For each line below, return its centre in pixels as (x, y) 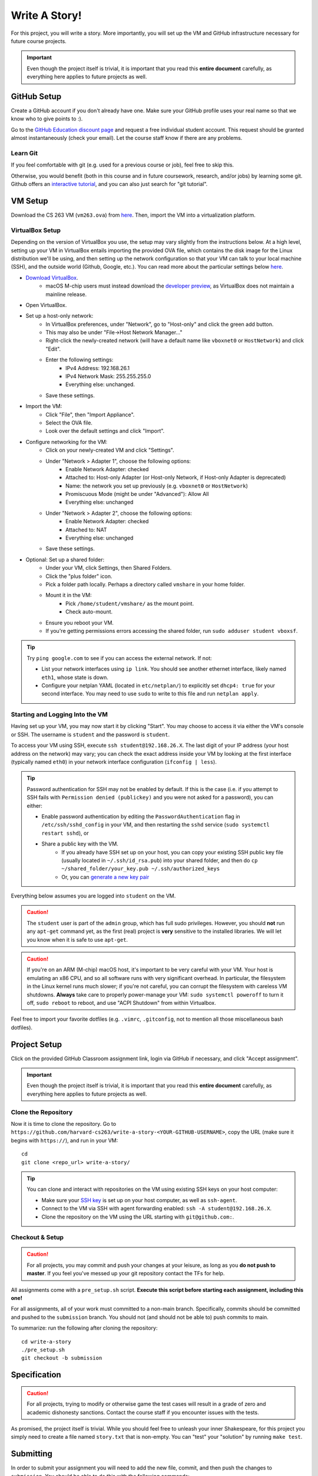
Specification (36, 1375)
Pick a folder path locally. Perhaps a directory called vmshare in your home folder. (145, 584)
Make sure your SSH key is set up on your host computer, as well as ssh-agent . (139, 1200)
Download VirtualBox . (52, 277)
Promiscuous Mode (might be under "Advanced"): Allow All (137, 494)
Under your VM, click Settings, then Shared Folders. (109, 568)
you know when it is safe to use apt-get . (77, 939)
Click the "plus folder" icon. (79, 576)
